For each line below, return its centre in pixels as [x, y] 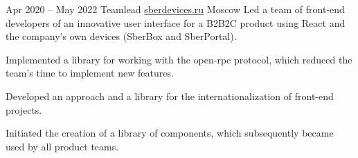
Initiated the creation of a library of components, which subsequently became [170, 133]
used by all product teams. [62, 146]
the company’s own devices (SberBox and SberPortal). [121, 36]
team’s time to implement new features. [90, 73]
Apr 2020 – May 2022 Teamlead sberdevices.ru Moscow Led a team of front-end [175, 9]
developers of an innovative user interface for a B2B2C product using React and [176, 22]
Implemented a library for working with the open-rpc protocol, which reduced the [179, 59]
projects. [24, 109]
